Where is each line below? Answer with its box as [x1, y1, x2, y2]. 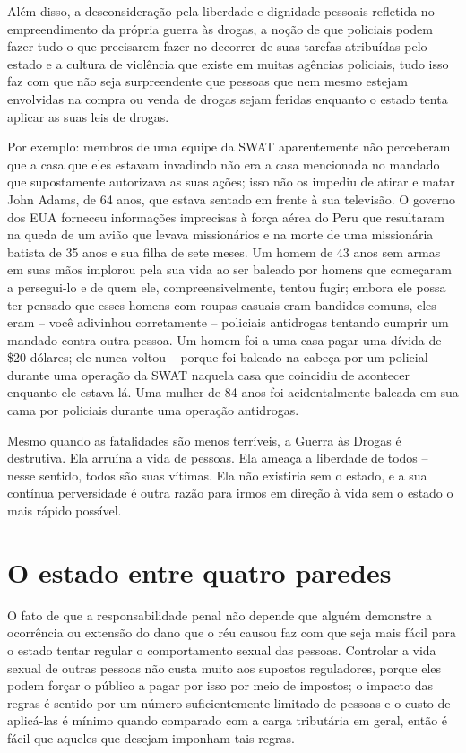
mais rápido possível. [7, 501, 122, 520]
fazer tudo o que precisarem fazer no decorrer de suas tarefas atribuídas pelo [7, 37, 427, 56]
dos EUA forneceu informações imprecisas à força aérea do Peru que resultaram [7, 207, 444, 226]
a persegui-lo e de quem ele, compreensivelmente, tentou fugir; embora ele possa [7, 277, 446, 296]
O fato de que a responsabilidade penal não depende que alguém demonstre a [7, 605, 432, 624]
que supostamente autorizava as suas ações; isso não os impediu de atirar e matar [7, 172, 455, 191]
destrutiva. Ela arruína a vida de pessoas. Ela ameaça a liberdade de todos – [7, 448, 428, 467]
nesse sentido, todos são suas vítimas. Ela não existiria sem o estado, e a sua [7, 465, 427, 484]
